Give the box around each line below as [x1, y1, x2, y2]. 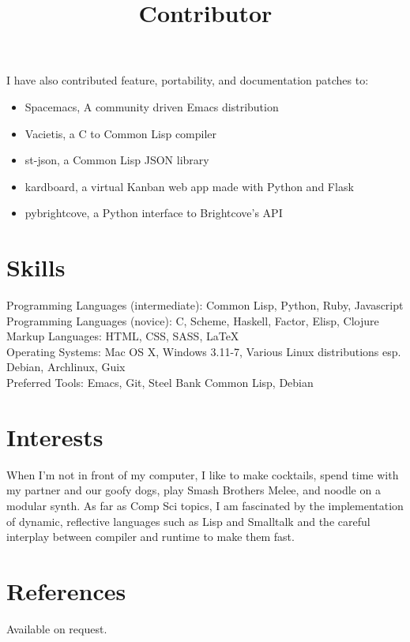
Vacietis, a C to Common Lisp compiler [24, 125, 217, 141]
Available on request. [6, 620, 107, 636]
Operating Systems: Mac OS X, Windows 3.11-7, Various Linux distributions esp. [6, 343, 401, 359]
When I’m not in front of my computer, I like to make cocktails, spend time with [6, 466, 399, 482]
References [6, 574, 126, 606]
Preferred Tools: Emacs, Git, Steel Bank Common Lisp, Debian [6, 374, 314, 391]
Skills [6, 251, 66, 283]
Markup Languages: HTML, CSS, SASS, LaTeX [6, 328, 239, 344]
